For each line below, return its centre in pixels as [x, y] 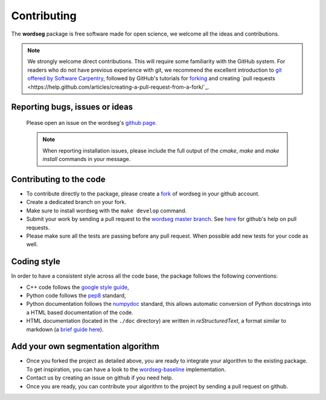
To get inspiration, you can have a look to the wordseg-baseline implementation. [126, 369]
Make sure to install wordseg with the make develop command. [107, 211]
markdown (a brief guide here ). [65, 329]
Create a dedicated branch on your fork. [76, 202]
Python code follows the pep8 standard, [76, 296]
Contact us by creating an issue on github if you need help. [100, 378]
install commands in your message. [87, 159]
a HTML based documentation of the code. [80, 312]
